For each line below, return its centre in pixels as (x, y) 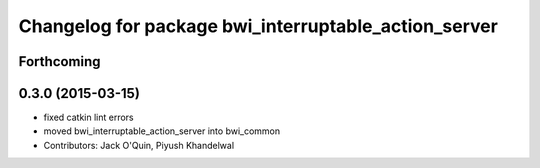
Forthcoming (59, 61)
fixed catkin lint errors (88, 117)
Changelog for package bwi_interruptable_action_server (258, 26)
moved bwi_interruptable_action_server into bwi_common (162, 131)
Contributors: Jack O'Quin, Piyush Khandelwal (139, 145)
